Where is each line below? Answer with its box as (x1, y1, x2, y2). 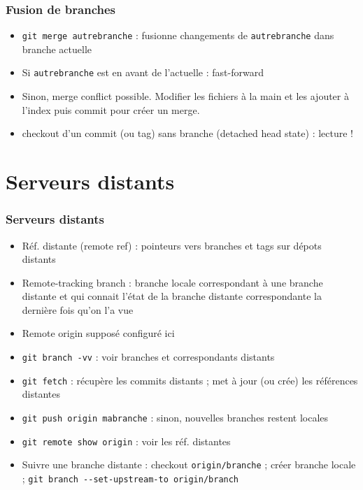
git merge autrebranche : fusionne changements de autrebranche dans (22, 28, 334, 43)
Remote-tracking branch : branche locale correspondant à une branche (22, 275, 323, 289)
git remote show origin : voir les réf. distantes (22, 433, 231, 448)
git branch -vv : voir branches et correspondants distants (22, 350, 275, 364)
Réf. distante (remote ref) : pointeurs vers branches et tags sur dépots (22, 238, 322, 252)
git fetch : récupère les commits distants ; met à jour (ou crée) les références (22, 373, 358, 387)
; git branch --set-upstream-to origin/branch (22, 470, 239, 485)
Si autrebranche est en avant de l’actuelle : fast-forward (22, 65, 264, 80)
